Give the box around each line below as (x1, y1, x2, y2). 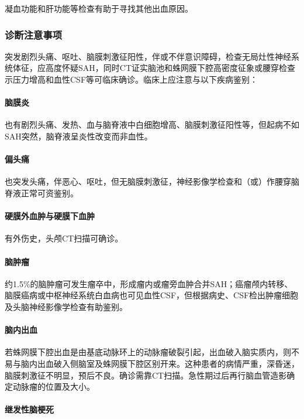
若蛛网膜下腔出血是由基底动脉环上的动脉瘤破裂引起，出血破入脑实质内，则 (5, 346, 291, 358)
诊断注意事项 (5, 27, 63, 42)
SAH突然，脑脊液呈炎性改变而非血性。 (5, 130, 153, 142)
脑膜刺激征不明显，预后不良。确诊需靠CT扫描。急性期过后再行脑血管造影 (5, 369, 287, 381)
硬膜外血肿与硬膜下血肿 (5, 210, 95, 222)
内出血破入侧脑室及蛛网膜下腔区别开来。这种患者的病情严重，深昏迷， (29, 357, 299, 369)
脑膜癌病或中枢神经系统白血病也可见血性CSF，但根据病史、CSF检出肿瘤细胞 (5, 289, 299, 301)
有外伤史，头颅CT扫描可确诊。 (5, 232, 123, 244)
